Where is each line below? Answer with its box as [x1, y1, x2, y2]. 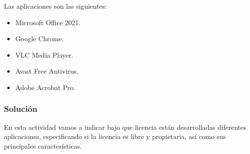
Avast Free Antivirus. [15, 66, 79, 76]
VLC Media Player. [15, 49, 73, 60]
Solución [4, 103, 37, 115]
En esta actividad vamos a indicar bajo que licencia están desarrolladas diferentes [4, 122, 246, 132]
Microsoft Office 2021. [15, 17, 81, 27]
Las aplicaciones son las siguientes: [4, 1, 107, 11]
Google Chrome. [15, 33, 64, 44]
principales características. [4, 140, 82, 151]
